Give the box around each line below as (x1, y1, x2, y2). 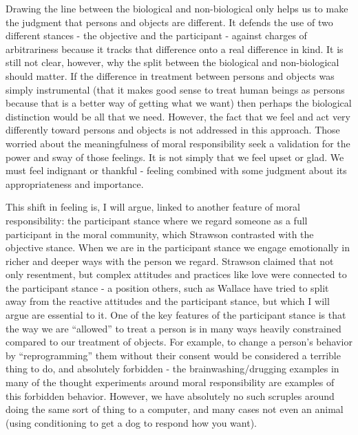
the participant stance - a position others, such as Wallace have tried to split (6, 280, 329, 295)
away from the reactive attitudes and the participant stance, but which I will (6, 294, 330, 308)
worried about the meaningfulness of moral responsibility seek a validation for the (6, 136, 350, 150)
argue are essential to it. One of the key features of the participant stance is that (6, 308, 346, 322)
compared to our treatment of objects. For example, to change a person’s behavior (6, 335, 352, 349)
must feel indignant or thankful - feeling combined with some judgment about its (6, 163, 347, 178)
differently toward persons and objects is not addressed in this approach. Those (6, 123, 340, 137)
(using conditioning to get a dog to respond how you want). (6, 415, 257, 429)
